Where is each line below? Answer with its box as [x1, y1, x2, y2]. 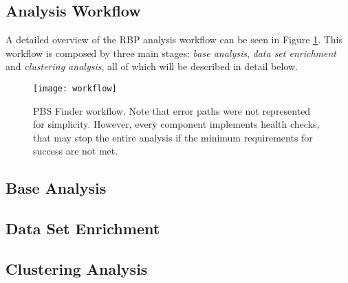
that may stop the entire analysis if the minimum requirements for [33, 130, 313, 144]
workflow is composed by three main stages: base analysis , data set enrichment [6, 45, 336, 60]
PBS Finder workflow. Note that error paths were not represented [33, 103, 311, 117]
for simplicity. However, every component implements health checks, [33, 117, 320, 131]
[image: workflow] [33, 83, 117, 93]
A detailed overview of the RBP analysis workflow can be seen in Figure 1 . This [6, 32, 343, 47]
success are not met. [33, 144, 118, 158]
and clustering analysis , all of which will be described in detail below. [6, 59, 298, 73]
